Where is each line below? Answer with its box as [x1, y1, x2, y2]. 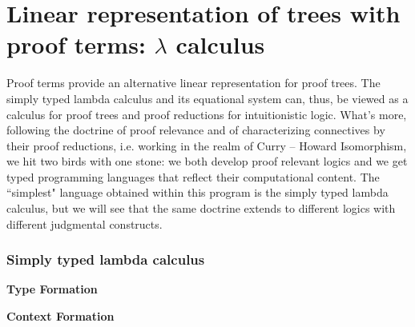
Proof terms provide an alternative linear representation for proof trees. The [6, 74, 381, 91]
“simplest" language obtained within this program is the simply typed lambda [6, 184, 389, 201]
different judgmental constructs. [6, 215, 163, 232]
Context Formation [6, 308, 115, 325]
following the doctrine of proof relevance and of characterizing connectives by [6, 122, 385, 138]
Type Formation [6, 281, 98, 297]
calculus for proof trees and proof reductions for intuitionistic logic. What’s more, [6, 106, 407, 122]
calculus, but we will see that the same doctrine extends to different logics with [6, 200, 396, 217]
